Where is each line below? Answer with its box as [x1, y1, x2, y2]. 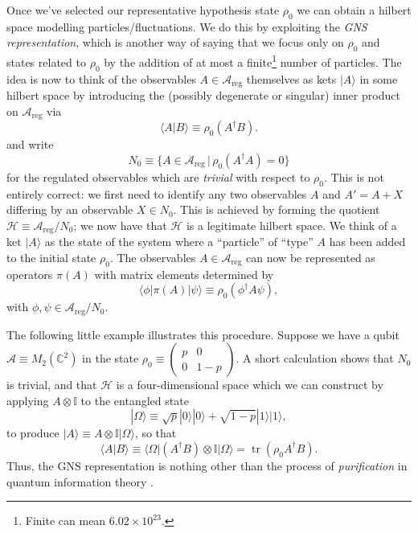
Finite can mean [25, 512, 106, 529]
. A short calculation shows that [236, 350, 394, 367]
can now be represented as [246, 248, 375, 265]
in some [359, 70, 398, 87]
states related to [6, 53, 86, 70]
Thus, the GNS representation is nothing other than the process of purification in [6, 457, 408, 474]
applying [6, 392, 49, 408]
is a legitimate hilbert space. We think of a [186, 216, 397, 233]
